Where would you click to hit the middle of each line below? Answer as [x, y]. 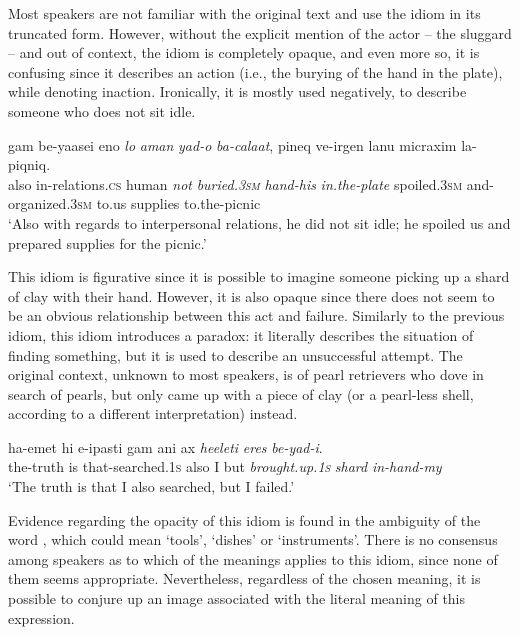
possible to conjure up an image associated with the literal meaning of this [237, 598]
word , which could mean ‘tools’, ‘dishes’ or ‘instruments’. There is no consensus [253, 539]
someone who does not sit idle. [102, 110]
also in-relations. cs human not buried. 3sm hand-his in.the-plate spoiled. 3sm [235, 183]
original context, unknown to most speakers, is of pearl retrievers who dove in [246, 374]
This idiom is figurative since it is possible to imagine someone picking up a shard [259, 276]
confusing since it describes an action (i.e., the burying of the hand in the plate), [255, 71]
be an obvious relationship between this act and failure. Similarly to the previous [256, 315]
